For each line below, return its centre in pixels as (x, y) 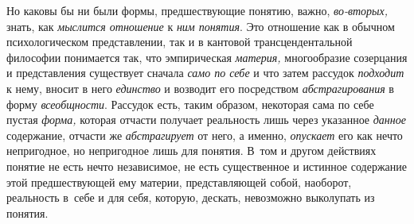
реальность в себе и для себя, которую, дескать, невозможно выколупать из (191, 197)
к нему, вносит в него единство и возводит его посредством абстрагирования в (200, 88)
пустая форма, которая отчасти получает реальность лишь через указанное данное (206, 120)
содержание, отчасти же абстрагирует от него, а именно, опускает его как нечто (205, 135)
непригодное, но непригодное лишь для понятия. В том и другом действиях (191, 151)
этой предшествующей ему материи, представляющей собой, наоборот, (179, 182)
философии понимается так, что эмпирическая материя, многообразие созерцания (207, 57)
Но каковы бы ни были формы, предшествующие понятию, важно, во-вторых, (197, 10)
